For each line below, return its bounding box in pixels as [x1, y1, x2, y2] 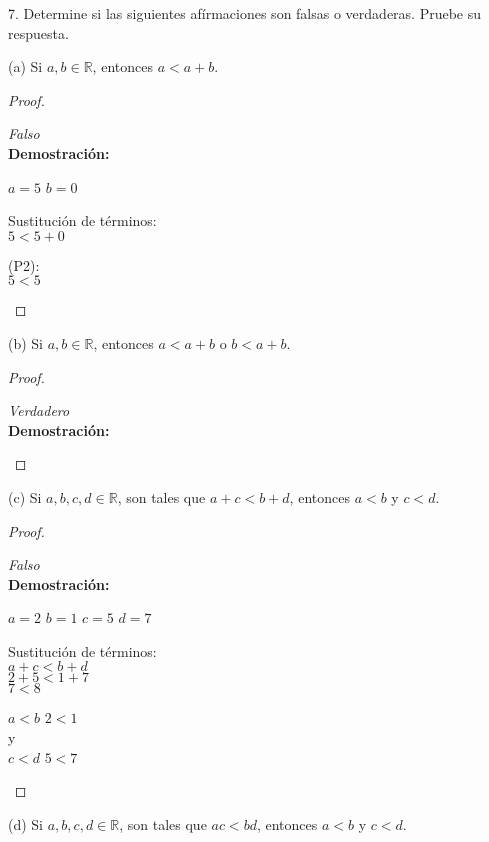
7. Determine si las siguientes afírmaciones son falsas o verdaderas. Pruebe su [8, 3, 482, 23]
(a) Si [8, 56, 43, 77]
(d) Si [8, 813, 44, 834]
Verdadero [8, 400, 70, 421]
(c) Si [8, 486, 42, 507]
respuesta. [8, 22, 69, 43]
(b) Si [8, 332, 44, 353]
